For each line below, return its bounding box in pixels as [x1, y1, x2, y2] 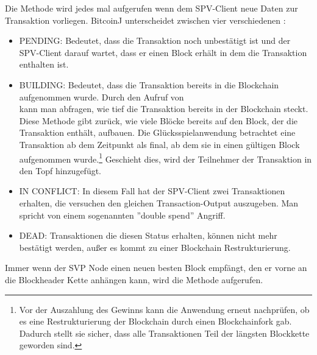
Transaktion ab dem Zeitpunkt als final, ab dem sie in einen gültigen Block [19, 138, 300, 150]
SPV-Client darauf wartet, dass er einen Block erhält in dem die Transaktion [19, 46, 307, 58]
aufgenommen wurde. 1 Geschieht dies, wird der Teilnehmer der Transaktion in [19, 150, 312, 165]
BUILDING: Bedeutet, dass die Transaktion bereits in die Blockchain [19, 78, 279, 91]
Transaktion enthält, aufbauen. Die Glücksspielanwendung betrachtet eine [19, 126, 296, 139]
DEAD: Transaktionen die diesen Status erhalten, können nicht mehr [19, 229, 277, 242]
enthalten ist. [19, 58, 69, 71]
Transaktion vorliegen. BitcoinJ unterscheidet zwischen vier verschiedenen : [5, 13, 286, 26]
